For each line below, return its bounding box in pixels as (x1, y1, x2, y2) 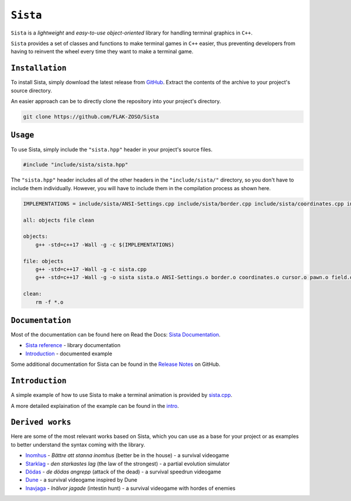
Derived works (11, 417, 71, 427)
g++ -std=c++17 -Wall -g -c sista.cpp (35, 266, 147, 272)
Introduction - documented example (25, 350, 112, 357)
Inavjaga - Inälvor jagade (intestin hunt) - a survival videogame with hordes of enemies (25, 485, 236, 492)
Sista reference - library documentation (25, 342, 121, 349)
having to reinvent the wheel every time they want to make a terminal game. (11, 48, 194, 55)
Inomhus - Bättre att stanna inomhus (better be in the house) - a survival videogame (25, 452, 229, 459)
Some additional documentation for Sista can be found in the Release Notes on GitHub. (11, 361, 221, 368)
